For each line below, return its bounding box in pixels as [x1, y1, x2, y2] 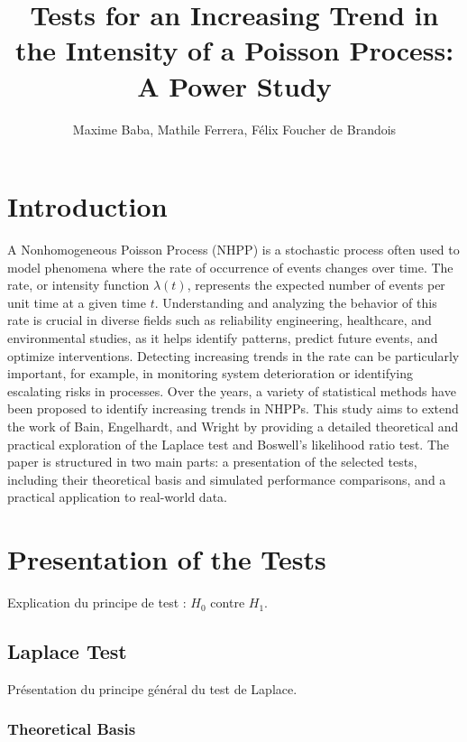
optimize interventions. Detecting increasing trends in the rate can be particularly [7, 346, 460, 365]
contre [210, 593, 245, 612]
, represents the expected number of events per [187, 275, 445, 294]
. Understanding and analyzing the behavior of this [154, 292, 437, 311]
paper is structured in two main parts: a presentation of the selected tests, [7, 452, 417, 471]
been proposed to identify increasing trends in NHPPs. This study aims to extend [7, 399, 459, 418]
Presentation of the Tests [7, 541, 326, 578]
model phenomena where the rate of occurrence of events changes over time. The [7, 257, 453, 276]
